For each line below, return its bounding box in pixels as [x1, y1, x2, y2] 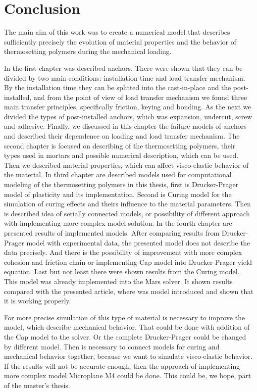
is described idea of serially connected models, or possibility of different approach [4, 208, 250, 218]
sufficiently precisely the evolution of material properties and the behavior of [4, 36, 237, 47]
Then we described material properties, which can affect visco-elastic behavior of [4, 159, 249, 170]
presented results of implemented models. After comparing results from [4, 228, 220, 238]
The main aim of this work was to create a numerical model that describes [4, 27, 230, 37]
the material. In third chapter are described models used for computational [4, 169, 232, 180]
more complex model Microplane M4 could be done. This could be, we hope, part [4, 370, 251, 381]
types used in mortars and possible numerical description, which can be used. [4, 150, 239, 160]
